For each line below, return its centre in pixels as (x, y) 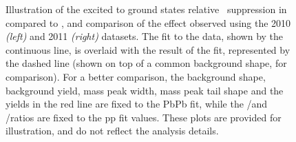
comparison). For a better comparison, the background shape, (136, 76)
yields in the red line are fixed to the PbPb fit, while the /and (137, 104)
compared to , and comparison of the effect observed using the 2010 (148, 22)
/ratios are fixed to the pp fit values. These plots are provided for (144, 117)
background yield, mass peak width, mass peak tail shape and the (145, 90)
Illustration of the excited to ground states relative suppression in (146, 9)
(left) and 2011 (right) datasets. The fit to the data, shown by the (145, 36)
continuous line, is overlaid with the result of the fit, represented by (148, 49)
